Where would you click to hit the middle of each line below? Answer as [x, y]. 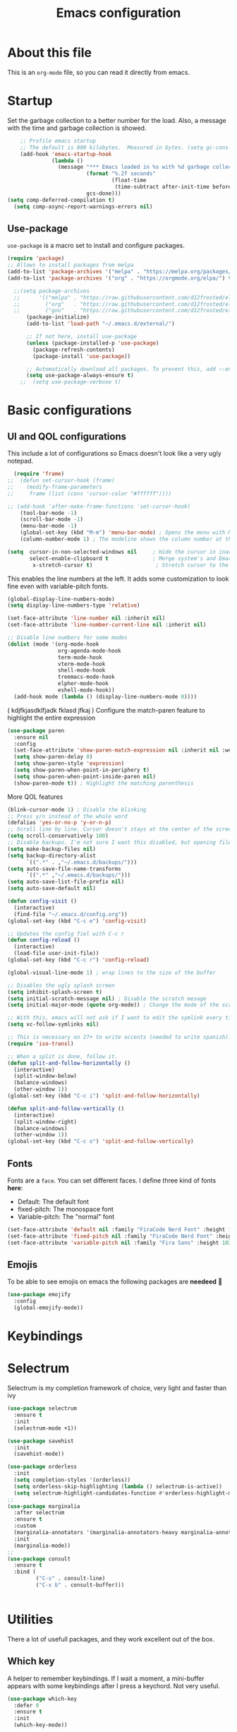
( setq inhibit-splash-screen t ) [55, 992]
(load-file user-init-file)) [56, 954]
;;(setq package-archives [52, 291]
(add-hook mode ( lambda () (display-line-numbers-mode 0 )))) [105, 696]
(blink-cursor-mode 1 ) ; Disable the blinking [77, 809]
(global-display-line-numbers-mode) [61, 599]
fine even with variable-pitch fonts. [58, 586]
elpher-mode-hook [83, 684]
